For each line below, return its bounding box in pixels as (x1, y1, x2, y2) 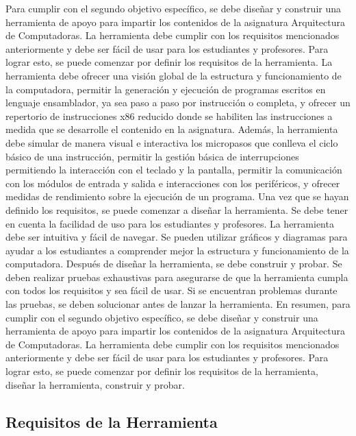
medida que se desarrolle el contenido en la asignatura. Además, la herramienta (5, 122, 338, 136)
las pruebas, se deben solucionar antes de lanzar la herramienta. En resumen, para (5, 297, 351, 311)
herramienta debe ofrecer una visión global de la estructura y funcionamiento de (5, 68, 342, 82)
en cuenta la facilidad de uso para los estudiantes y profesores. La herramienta (5, 216, 334, 230)
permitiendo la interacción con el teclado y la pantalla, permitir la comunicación (5, 162, 342, 177)
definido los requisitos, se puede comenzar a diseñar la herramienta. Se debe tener (5, 202, 348, 217)
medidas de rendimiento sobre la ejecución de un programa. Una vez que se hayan (5, 189, 349, 204)
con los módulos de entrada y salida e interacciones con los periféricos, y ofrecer (5, 175, 340, 190)
